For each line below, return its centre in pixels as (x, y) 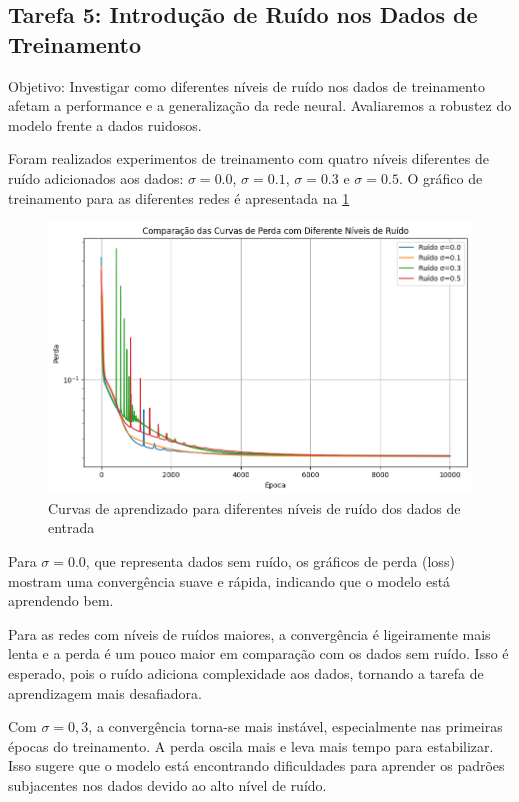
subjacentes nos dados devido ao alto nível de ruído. (167, 784)
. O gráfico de (440, 177)
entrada (71, 527)
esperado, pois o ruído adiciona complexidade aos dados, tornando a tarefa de (246, 673)
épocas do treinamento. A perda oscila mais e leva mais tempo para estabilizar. (251, 745)
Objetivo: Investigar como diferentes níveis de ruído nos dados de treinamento (246, 85)
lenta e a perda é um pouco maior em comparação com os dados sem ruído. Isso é (258, 653)
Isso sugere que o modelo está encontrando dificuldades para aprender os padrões (256, 765)
